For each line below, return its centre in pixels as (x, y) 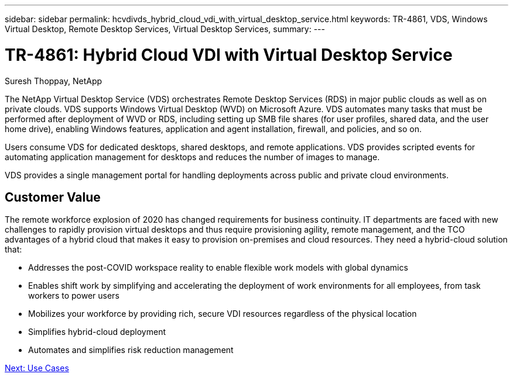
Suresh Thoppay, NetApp (54, 81)
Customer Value (53, 197)
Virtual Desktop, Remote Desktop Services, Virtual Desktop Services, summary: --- (165, 29)
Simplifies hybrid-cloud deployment (97, 332)
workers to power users (74, 296)
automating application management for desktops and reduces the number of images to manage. (192, 157)
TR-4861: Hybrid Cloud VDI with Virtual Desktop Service (229, 55)
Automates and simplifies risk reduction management (131, 350)
